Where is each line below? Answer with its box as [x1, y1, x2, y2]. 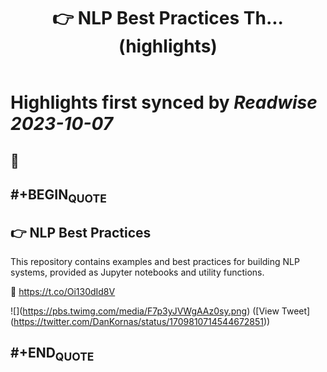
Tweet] [281, 305, 311, 317]
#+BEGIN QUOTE [10, 186, 107, 206]
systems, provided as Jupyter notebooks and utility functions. [10, 266, 265, 278]
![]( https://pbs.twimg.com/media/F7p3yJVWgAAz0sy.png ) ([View [10, 305, 280, 317]
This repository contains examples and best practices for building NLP [10, 255, 300, 267]
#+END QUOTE [10, 345, 95, 364]
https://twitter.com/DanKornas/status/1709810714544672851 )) [13, 315, 271, 327]
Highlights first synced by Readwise [10, 91, 318, 114]
